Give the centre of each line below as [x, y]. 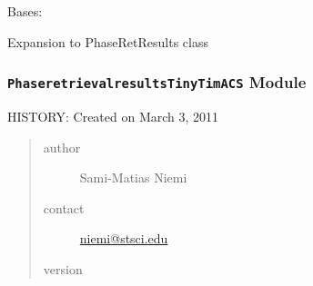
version [63, 268]
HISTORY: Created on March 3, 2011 [113, 116]
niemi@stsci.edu [124, 238]
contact [64, 207]
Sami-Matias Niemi [133, 178]
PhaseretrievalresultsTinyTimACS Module [157, 82]
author [62, 147]
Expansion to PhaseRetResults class [108, 41]
